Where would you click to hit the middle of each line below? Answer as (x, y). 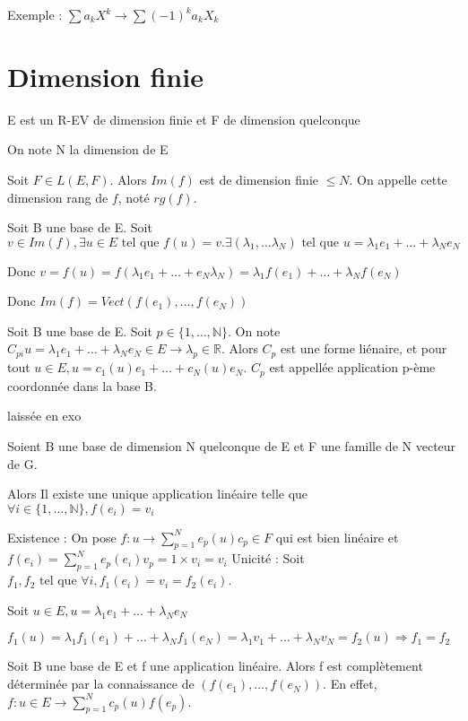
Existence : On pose (62, 537)
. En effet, (350, 684)
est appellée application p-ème (352, 367)
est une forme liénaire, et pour (364, 348)
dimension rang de (58, 197)
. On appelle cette (398, 179)
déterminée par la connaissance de (101, 684)
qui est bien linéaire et (337, 537)
